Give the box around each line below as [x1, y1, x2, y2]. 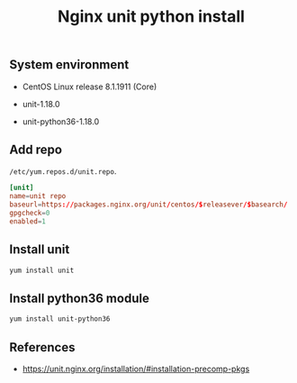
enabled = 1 [9, 216, 47, 226]
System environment [9, 57, 130, 73]
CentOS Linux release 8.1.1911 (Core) [22, 81, 157, 92]
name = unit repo [9, 192, 67, 201]
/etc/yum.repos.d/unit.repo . [9, 166, 117, 177]
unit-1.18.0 [22, 98, 60, 109]
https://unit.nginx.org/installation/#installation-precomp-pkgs [22, 363, 250, 374]
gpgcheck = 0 [9, 209, 50, 218]
